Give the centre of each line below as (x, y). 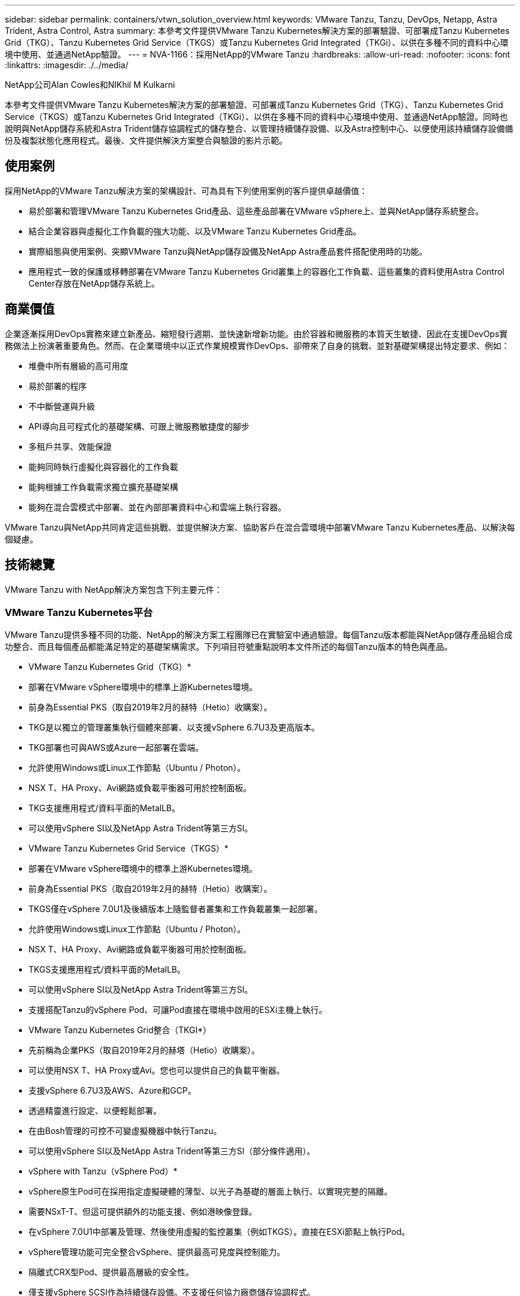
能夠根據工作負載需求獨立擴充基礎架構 (103, 487)
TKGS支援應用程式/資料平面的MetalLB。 (107, 970)
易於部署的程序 (58, 386)
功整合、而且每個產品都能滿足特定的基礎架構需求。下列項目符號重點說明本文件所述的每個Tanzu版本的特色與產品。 (229, 647)
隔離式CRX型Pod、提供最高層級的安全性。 (111, 1272)
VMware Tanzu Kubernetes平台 (79, 612)
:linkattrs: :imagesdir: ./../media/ (67, 65)
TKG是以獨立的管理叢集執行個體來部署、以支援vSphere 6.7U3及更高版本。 (174, 728)
